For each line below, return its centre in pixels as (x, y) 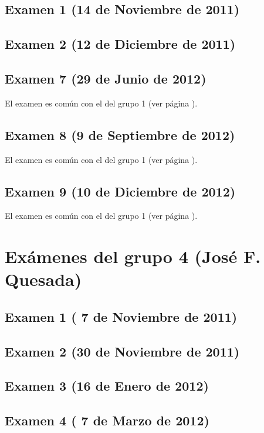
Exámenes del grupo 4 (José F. (133, 256)
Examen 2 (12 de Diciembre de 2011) (120, 44)
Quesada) (43, 279)
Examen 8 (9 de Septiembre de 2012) (120, 134)
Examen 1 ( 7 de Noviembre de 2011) (121, 316)
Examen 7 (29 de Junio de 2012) (106, 78)
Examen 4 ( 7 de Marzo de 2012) (107, 420)
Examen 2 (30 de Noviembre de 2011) (122, 351)
